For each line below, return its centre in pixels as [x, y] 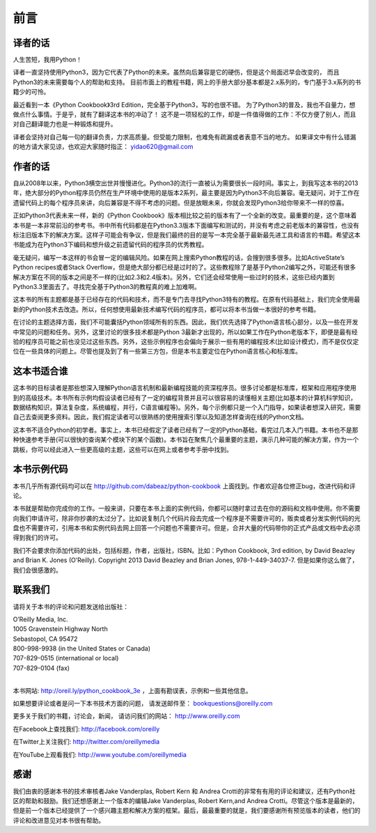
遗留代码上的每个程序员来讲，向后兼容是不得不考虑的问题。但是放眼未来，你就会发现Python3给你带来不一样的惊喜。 [180, 203]
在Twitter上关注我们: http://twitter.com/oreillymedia [86, 742]
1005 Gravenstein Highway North [60, 629]
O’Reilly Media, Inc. [41, 619]
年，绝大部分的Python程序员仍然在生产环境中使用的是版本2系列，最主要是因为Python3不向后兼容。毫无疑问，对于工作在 [186, 193]
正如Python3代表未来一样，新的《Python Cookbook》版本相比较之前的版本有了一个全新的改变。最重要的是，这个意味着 [185, 215]
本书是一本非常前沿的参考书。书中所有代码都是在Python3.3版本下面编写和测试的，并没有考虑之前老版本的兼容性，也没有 [186, 225]
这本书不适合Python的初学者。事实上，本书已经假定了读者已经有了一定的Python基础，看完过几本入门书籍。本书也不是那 [186, 430]
